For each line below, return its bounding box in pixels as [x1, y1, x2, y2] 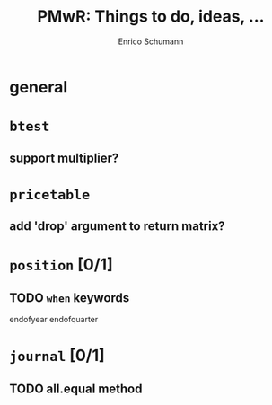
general [9, 76, 68, 97]
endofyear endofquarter [9, 314, 99, 325]
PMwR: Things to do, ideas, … [37, 6, 265, 27]
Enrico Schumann [118, 36, 184, 47]
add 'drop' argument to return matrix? [9, 218, 226, 234]
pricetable [9, 186, 91, 203]
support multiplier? [9, 150, 119, 165]
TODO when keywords [9, 290, 130, 305]
